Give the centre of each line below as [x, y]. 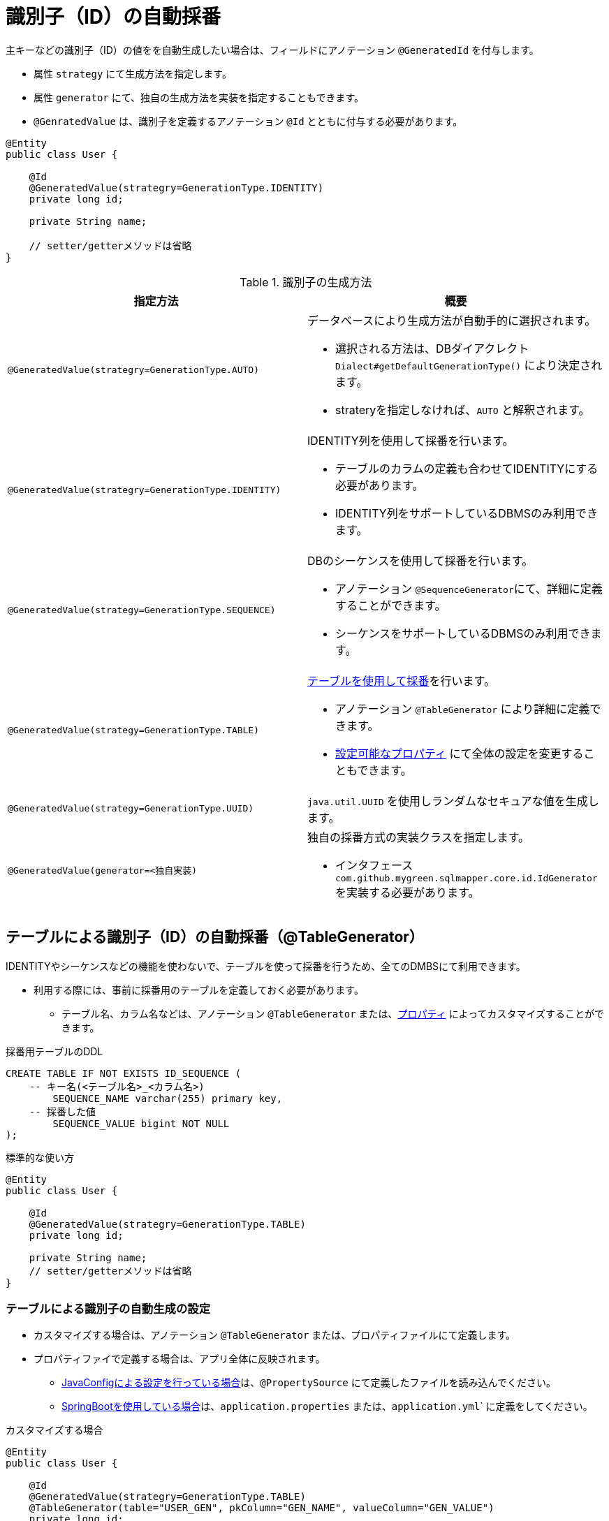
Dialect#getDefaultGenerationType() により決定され [469, 365]
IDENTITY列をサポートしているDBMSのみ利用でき [467, 513]
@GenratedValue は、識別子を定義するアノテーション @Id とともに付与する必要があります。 [248, 121]
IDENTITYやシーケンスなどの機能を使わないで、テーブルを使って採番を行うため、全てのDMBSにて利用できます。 [266, 966]
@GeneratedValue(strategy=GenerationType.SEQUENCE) [142, 610]
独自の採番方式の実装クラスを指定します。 [419, 837]
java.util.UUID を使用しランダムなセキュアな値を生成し [453, 801]
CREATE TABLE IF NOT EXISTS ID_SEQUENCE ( [124, 1073]
